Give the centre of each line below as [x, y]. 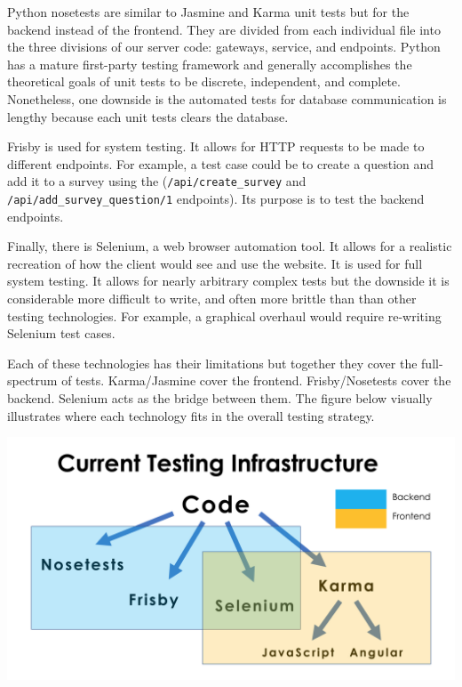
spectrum [32, 380]
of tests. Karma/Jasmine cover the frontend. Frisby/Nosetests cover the [256, 380]
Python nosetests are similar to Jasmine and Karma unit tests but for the [208, 12]
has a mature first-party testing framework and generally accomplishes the [210, 64]
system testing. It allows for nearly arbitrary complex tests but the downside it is [228, 281]
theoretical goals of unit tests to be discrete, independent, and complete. [204, 81]
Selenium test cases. [61, 333]
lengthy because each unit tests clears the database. [148, 116]
